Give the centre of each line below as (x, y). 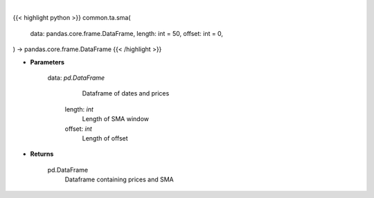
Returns (42, 154)
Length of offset (105, 138)
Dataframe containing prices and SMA (119, 179)
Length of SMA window (115, 119)
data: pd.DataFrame (76, 78)
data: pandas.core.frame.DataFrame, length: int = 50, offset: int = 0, (127, 33)
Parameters (47, 62)
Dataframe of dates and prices (126, 93)
